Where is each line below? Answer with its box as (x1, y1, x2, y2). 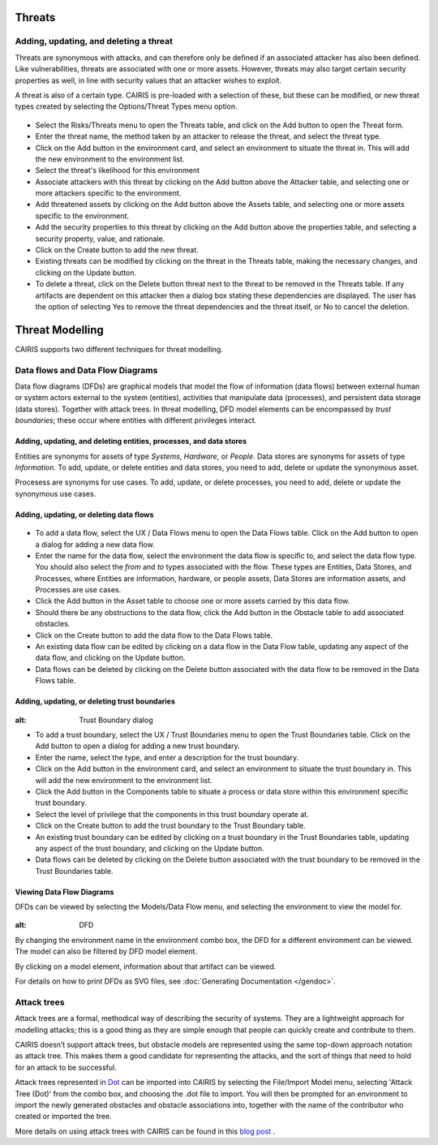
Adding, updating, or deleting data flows (15, 510, 154, 519)
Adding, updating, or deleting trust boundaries (15, 696, 176, 706)
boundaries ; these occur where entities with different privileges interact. (15, 415, 257, 425)
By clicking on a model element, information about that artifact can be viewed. (15, 962, 277, 971)
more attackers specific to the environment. (35, 188, 182, 198)
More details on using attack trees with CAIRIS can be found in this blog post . (15, 1126, 276, 1136)
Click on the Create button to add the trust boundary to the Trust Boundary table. (35, 820, 306, 831)
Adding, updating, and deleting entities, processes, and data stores (15, 437, 247, 446)
